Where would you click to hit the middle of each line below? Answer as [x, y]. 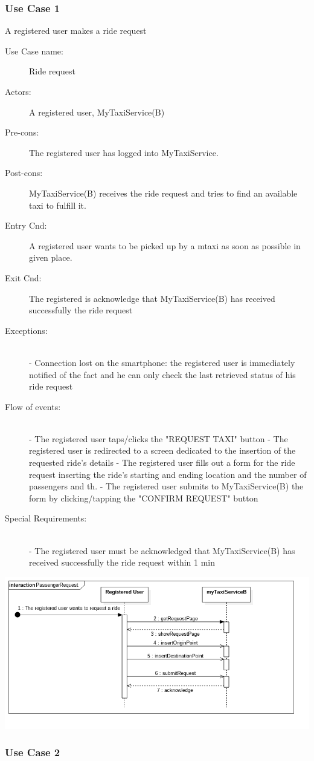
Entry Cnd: [26, 225]
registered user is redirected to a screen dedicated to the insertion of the [162, 450]
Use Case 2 [33, 752]
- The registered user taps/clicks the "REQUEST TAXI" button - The [159, 438]
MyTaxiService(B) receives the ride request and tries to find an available [163, 193]
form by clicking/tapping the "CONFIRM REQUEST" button [144, 498]
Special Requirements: [46, 518]
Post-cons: [24, 173]
